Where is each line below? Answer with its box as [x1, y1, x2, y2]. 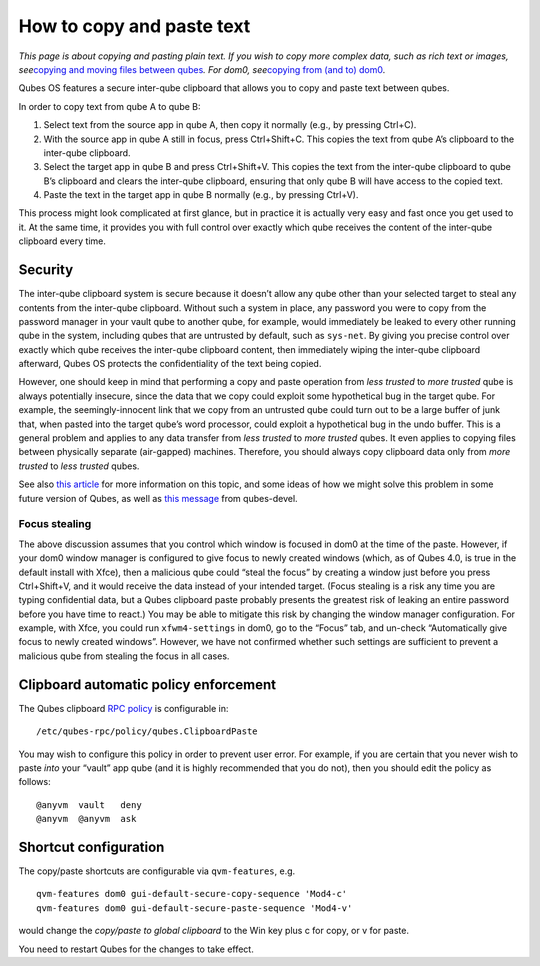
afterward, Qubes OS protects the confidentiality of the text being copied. [18, 358, 322, 370]
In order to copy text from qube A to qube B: [18, 100, 201, 112]
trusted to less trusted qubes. [18, 460, 140, 472]
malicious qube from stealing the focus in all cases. [18, 650, 230, 662]
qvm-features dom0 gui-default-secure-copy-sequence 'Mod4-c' [36, 888, 348, 900]
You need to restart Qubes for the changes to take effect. [18, 943, 254, 955]
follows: [18, 776, 51, 788]
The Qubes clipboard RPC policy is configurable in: [18, 702, 229, 714]
